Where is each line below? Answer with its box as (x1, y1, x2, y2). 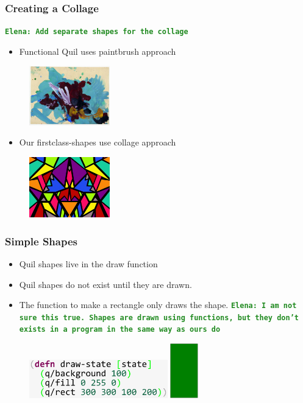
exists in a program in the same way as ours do (19, 325, 221, 334)
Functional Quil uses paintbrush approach (19, 44, 176, 57)
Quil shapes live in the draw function (19, 257, 158, 270)
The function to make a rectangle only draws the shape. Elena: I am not (19, 298, 297, 311)
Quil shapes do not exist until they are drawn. (19, 278, 192, 290)
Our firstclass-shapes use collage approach (19, 136, 176, 149)
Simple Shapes (5, 233, 77, 248)
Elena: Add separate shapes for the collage (5, 27, 188, 37)
